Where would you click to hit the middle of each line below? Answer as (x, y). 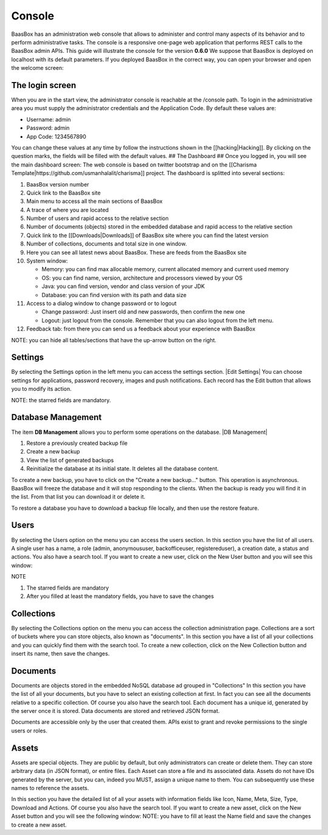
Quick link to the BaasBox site (63, 193)
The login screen (44, 85)
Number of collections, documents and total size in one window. (107, 244)
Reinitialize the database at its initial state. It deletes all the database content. (122, 469)
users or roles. (29, 730)
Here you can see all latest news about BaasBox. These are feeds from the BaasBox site (137, 252)
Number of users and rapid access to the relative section (97, 218)
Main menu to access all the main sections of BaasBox (94, 201)
